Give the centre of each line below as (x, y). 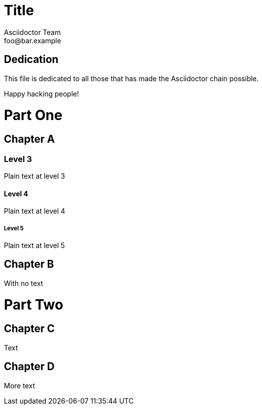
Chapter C (30, 329)
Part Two (34, 305)
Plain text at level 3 (34, 176)
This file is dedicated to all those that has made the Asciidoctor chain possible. (131, 78)
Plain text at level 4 (35, 211)
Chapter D (29, 367)
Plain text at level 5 (34, 245)
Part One (33, 115)
